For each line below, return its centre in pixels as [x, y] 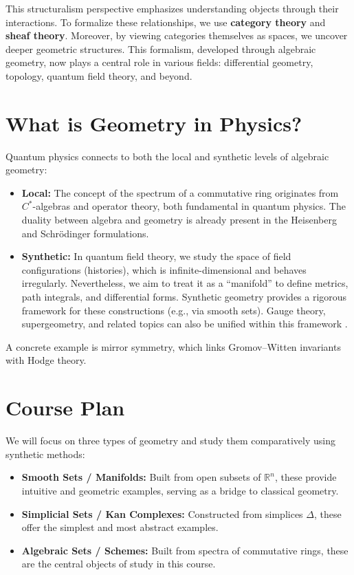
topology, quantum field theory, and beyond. [99, 75]
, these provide [306, 477]
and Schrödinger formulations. [85, 233]
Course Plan [65, 408]
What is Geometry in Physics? [154, 123]
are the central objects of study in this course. [119, 564]
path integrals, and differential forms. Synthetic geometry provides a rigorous [184, 297]
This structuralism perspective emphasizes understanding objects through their [172, 8]
